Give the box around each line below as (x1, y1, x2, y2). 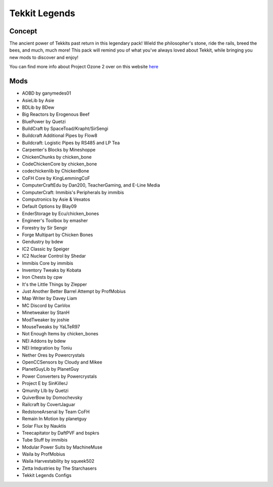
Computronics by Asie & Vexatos (22, 196, 90, 202)
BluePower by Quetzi (22, 118, 66, 124)
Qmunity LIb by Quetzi (22, 387, 69, 393)
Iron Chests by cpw (22, 274, 63, 280)
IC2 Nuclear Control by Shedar (22, 253, 86, 259)
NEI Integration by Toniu (22, 345, 72, 351)
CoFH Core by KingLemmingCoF (22, 175, 90, 181)
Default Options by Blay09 (22, 203, 77, 209)
